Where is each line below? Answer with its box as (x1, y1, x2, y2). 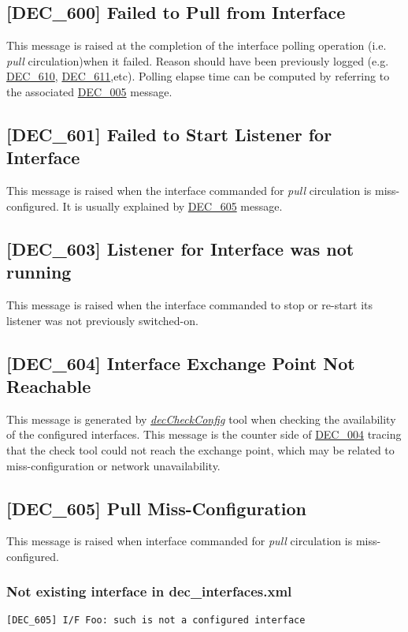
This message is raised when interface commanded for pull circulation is (6, 533, 353, 549)
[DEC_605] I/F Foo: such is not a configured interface (6, 614, 306, 626)
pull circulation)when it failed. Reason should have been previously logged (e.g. (6, 52, 389, 69)
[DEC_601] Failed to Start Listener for (6, 122, 332, 146)
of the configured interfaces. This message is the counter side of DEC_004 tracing (6, 426, 402, 443)
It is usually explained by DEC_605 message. (62, 197, 283, 214)
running (6, 260, 72, 284)
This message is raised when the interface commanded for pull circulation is (6, 182, 372, 199)
